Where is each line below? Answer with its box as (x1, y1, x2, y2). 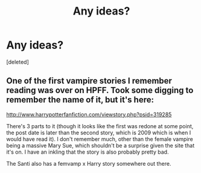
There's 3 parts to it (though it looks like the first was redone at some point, (6, 122, 194, 129)
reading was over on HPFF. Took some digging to (6, 85, 194, 96)
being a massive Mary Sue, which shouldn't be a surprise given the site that (6, 142, 195, 149)
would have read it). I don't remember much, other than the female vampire (6, 135, 193, 143)
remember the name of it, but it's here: (6, 95, 154, 105)
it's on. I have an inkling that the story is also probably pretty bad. (6, 148, 169, 155)
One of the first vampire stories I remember (6, 76, 172, 86)
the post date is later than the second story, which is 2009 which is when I (6, 129, 191, 136)
